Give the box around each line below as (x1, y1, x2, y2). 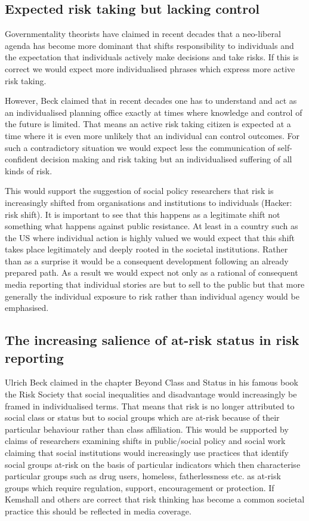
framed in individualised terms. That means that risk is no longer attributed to (5, 399, 295, 412)
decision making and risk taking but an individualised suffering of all (41, 153, 292, 165)
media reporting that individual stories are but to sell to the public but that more (5, 278, 305, 291)
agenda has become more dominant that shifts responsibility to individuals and (5, 39, 294, 51)
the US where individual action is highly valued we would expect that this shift (5, 231, 295, 243)
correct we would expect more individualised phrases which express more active (5, 62, 295, 75)
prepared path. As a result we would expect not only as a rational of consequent (5, 266, 298, 279)
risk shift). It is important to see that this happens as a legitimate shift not (5, 208, 280, 220)
